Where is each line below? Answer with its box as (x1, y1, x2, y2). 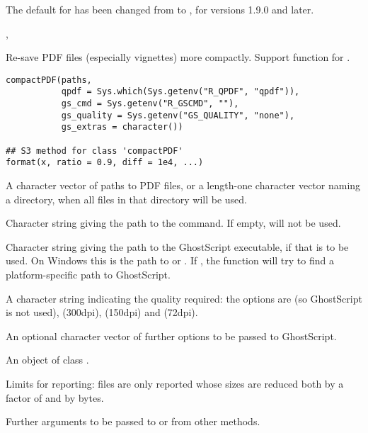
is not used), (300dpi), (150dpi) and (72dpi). (6, 305, 198, 320)
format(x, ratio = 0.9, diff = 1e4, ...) (6, 157, 204, 168)
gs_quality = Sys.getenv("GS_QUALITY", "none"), (61, 110, 295, 120)
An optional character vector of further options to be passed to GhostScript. (6, 328, 337, 343)
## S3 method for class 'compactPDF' (6, 145, 183, 156)
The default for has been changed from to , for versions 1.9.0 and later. (6, 2, 314, 16)
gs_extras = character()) (61, 122, 183, 133)
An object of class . (6, 352, 89, 367)
